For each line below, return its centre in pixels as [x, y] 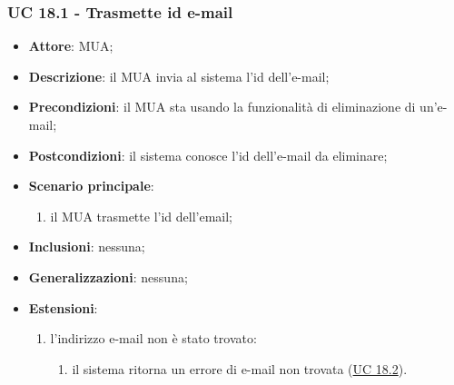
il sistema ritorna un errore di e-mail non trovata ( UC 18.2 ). [240, 368]
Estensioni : [63, 307]
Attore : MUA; [71, 46]
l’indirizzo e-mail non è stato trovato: [153, 338]
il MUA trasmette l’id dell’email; [141, 216]
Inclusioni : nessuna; [87, 247]
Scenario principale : [91, 186]
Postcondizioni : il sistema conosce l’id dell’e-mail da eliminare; [208, 155]
